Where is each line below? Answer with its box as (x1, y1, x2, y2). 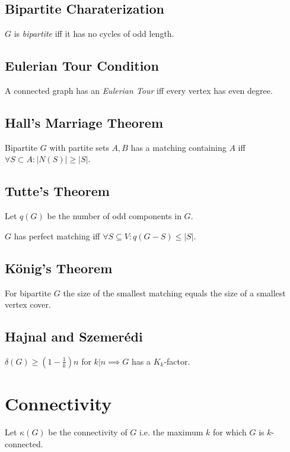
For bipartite (5, 286, 52, 299)
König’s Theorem (5, 258, 113, 277)
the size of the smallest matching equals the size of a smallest (63, 286, 286, 299)
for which (212, 426, 247, 438)
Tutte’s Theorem (5, 182, 110, 200)
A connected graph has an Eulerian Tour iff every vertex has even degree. (5, 84, 273, 96)
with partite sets (49, 141, 109, 153)
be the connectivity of (48, 426, 128, 438)
